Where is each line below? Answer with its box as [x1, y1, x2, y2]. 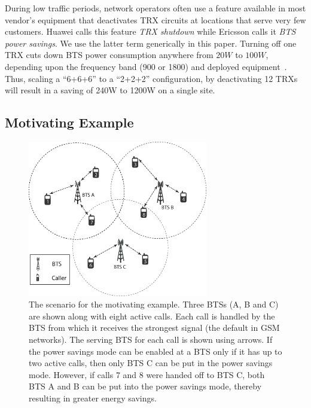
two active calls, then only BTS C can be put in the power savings [29, 357, 273, 369]
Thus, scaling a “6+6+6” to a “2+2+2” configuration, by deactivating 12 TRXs [5, 72, 298, 84]
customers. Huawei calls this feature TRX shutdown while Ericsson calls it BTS [5, 25, 296, 38]
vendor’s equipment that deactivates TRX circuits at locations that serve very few [5, 13, 306, 26]
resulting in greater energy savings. [29, 391, 157, 404]
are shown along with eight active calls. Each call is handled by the [29, 309, 275, 322]
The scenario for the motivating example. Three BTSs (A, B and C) [29, 298, 279, 310]
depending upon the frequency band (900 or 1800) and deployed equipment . [5, 60, 287, 72]
